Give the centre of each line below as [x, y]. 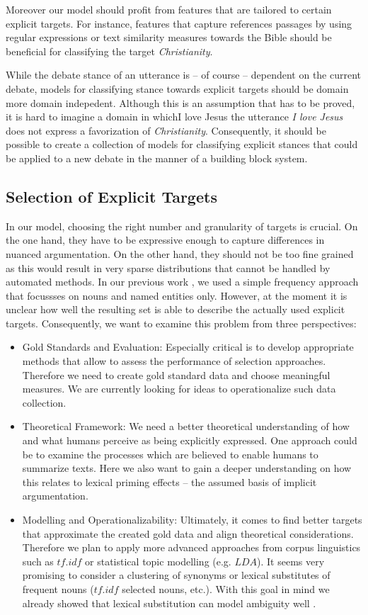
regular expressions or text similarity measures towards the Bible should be [169, 37]
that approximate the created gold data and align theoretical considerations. [188, 533]
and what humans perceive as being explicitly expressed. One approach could [190, 440]
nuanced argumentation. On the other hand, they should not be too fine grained [180, 253]
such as [38, 561]
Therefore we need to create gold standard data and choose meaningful [176, 374]
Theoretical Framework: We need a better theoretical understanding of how [186, 426]
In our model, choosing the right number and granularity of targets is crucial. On [182, 226]
